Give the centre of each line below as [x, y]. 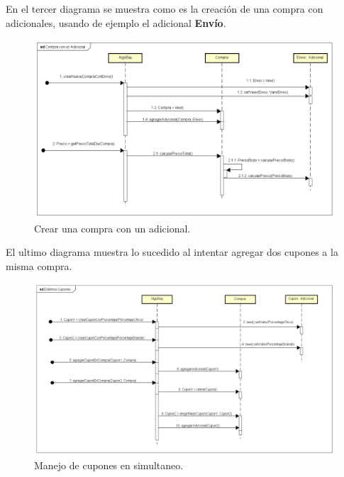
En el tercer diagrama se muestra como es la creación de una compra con [165, 9]
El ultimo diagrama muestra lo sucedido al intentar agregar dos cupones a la [172, 252]
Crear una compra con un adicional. [112, 228]
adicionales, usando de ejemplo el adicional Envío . [116, 22]
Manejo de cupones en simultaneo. [109, 465]
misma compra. [39, 265]
